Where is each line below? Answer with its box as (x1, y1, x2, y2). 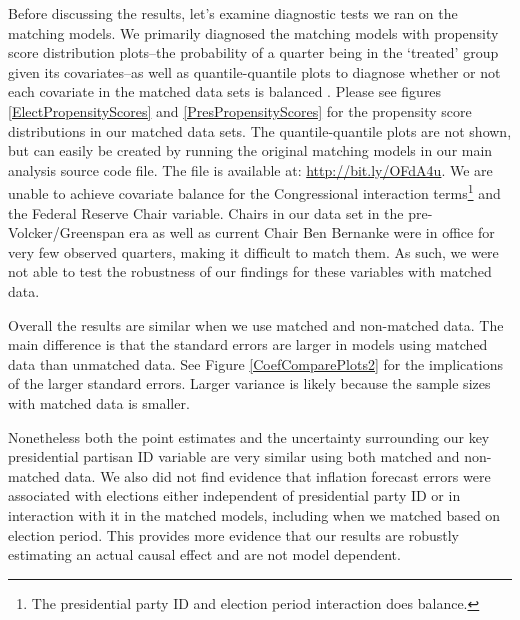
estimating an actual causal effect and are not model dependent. (8, 544, 401, 565)
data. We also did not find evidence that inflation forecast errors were (64, 465, 491, 486)
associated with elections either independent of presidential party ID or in (8, 485, 461, 506)
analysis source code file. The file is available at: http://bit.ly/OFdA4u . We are (8, 159, 493, 180)
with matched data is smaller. (8, 392, 190, 413)
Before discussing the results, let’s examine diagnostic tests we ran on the (8, 3, 458, 23)
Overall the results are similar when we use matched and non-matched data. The (8, 314, 504, 335)
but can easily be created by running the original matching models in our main (8, 140, 493, 161)
